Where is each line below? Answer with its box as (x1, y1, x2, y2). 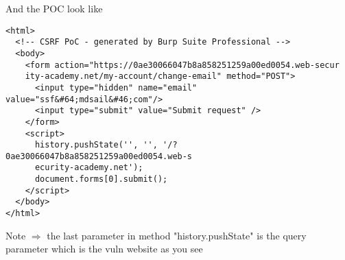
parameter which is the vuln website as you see (5, 241, 203, 256)
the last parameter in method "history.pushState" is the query (47, 228, 307, 242)
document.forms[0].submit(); (34, 174, 168, 185)
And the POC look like (5, 1, 103, 15)
